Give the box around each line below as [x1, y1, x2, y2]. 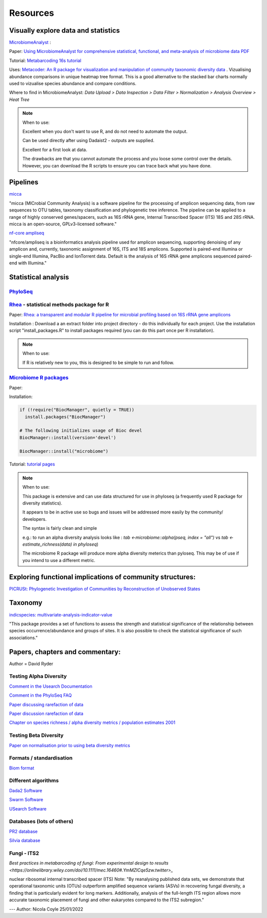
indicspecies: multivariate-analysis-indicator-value [9, 612, 113, 617]
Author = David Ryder [9, 661, 53, 666]
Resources [9, 7, 54, 18]
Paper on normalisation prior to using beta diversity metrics [9, 742, 131, 748]
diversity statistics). [22, 500, 63, 506]
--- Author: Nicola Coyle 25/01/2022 [9, 906, 84, 912]
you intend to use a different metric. [22, 557, 95, 563]
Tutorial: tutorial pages [9, 461, 55, 467]
